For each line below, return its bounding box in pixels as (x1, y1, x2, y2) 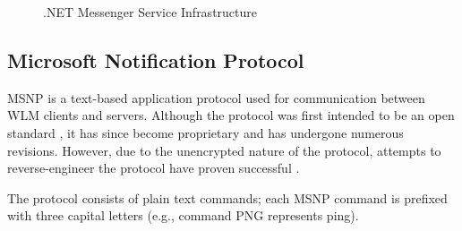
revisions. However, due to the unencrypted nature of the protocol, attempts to (7, 141, 441, 159)
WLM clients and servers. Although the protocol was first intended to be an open (7, 106, 455, 124)
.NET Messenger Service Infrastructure (43, 3, 258, 21)
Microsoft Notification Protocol (7, 46, 304, 73)
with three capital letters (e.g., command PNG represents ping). (7, 206, 359, 225)
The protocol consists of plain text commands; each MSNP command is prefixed (7, 188, 448, 207)
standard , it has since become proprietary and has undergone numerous (7, 123, 404, 141)
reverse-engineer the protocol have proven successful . (7, 158, 300, 177)
